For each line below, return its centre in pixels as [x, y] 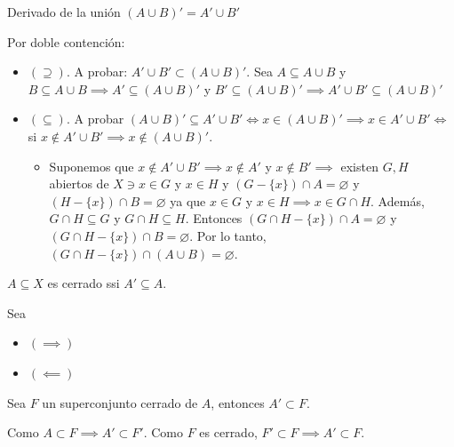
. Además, [398, 200]
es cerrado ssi [84, 283]
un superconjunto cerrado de [120, 402]
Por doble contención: [66, 41]
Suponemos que [92, 166]
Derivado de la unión [64, 12]
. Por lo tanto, [228, 235]
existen [359, 166]
